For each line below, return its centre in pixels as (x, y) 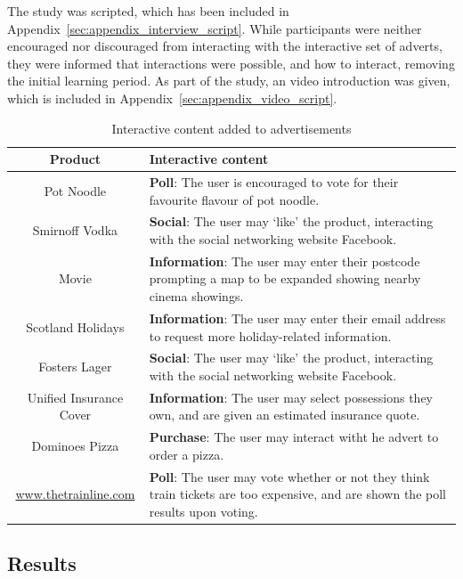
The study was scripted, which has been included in (148, 11)
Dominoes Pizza (75, 446)
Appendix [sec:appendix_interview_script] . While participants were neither (215, 28)
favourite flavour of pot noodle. (234, 199)
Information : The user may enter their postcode (284, 261)
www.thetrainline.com (75, 494)
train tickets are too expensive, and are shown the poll (297, 494)
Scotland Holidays (75, 326)
